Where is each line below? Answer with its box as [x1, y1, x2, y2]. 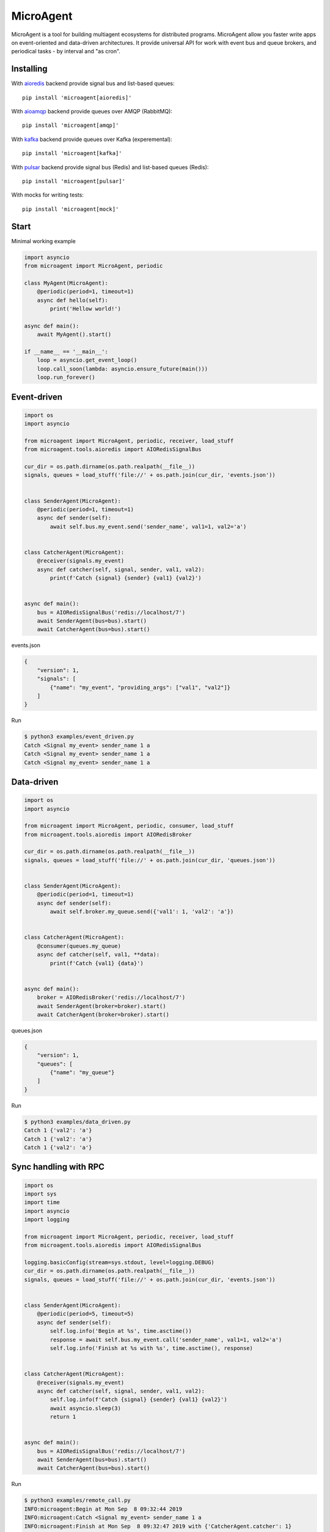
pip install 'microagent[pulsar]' [22, 178, 125, 184]
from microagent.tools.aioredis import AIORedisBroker [24, 831, 192, 838]
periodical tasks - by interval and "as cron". [11, 48, 120, 55]
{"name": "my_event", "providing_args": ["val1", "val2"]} [50, 684, 231, 691]
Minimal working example [11, 237, 76, 245]
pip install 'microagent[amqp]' [22, 122, 119, 129]
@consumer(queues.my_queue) [37, 942, 122, 949]
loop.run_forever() [37, 374, 96, 381]
